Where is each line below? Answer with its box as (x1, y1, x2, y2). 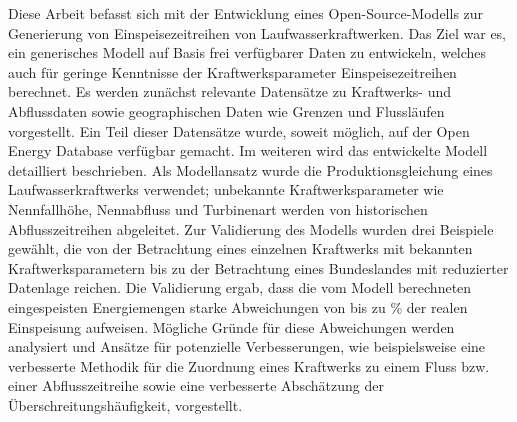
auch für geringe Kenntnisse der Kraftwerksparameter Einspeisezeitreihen (8, 61, 457, 82)
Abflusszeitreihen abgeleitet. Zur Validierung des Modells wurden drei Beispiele (8, 218, 494, 239)
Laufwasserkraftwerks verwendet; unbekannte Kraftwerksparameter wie (8, 179, 444, 200)
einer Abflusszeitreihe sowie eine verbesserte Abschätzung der (8, 375, 384, 396)
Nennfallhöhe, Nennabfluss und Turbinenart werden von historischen (8, 198, 428, 219)
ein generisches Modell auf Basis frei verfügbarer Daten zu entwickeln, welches (8, 42, 487, 63)
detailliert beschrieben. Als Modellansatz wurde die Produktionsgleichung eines (8, 159, 493, 180)
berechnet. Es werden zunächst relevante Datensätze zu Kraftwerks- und (8, 81, 452, 102)
